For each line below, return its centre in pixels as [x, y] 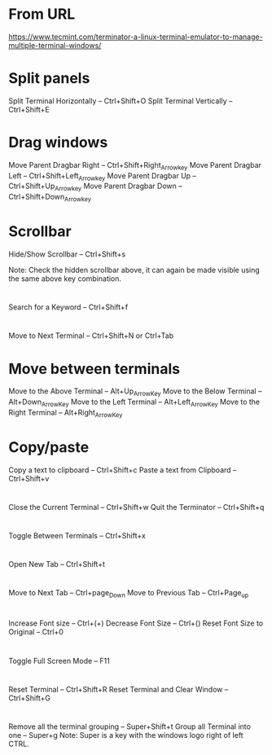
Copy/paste [49, 447]
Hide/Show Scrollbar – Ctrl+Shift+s [67, 254]
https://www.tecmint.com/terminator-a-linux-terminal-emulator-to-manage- [136, 37]
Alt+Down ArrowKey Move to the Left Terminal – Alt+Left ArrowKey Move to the [134, 402]
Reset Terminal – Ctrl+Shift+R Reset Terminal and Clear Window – [118, 689]
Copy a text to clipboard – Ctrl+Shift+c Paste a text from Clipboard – [123, 470]
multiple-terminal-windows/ [55, 45]
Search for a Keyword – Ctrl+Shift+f [68, 307]
